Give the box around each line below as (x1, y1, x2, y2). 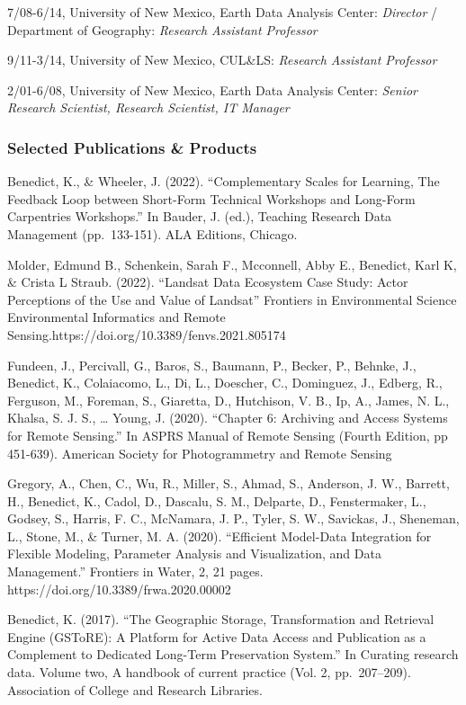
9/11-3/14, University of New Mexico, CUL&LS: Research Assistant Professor (7, 50, 437, 69)
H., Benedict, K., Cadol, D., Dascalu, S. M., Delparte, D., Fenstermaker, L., (7, 491, 426, 510)
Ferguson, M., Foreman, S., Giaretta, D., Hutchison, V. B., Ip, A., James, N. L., (7, 390, 450, 409)
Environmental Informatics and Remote (7, 308, 226, 326)
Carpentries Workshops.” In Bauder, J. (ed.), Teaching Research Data (7, 207, 392, 226)
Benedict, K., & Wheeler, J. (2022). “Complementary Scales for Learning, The (7, 172, 440, 191)
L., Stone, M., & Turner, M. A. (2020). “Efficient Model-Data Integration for (7, 526, 432, 545)
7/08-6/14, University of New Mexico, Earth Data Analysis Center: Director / (7, 3, 438, 21)
